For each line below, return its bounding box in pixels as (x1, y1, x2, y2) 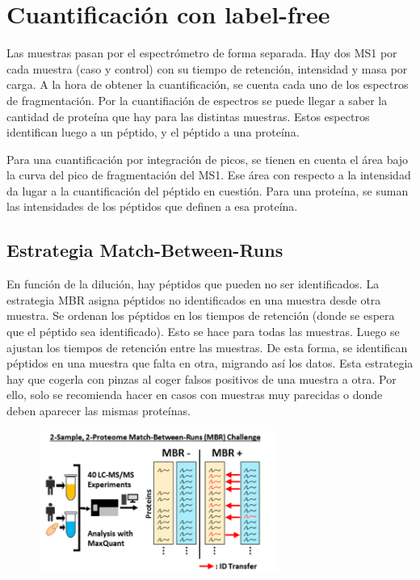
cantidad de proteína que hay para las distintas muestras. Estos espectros (6, 107, 370, 124)
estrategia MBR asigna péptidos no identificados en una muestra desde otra (6, 291, 381, 308)
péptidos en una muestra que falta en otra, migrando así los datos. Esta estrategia (6, 355, 414, 372)
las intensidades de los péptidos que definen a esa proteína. (6, 198, 298, 215)
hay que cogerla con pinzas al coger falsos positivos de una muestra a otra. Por (6, 370, 397, 387)
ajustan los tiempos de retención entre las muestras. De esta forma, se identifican (6, 338, 408, 355)
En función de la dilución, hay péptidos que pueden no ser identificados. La (6, 275, 380, 292)
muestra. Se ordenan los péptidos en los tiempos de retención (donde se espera (6, 307, 395, 324)
